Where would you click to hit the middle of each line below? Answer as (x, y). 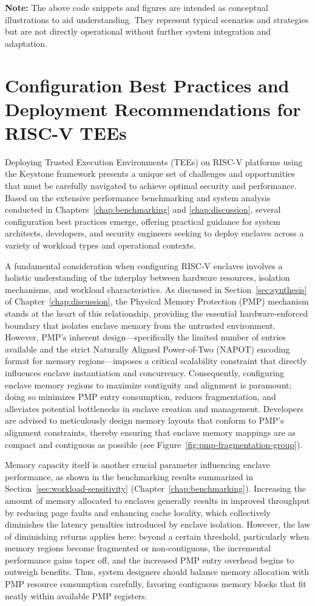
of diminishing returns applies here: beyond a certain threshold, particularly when (157, 536)
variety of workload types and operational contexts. (100, 245)
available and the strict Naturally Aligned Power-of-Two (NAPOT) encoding (147, 349)
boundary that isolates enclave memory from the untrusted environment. (140, 325)
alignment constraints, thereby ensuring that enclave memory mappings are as (150, 432)
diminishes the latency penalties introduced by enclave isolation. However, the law (158, 524)
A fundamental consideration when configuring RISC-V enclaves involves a (144, 265)
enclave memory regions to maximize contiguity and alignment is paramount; (148, 384)
